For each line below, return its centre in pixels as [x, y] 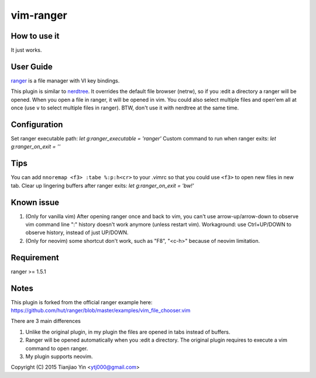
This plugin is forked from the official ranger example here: [82, 302]
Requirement [35, 257]
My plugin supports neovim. [59, 356]
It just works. [26, 50]
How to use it [35, 36]
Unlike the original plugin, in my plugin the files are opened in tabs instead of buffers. [128, 332]
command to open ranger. [57, 348]
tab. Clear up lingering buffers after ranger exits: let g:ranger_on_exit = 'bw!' [102, 185]
